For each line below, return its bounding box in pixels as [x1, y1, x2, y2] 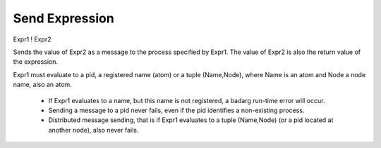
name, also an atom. [13, 81, 72, 89]
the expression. [13, 58, 59, 66]
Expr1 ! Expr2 [13, 35, 52, 43]
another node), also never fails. [48, 126, 139, 134]
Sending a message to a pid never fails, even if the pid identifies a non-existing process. [48, 106, 305, 114]
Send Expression [13, 11, 114, 26]
